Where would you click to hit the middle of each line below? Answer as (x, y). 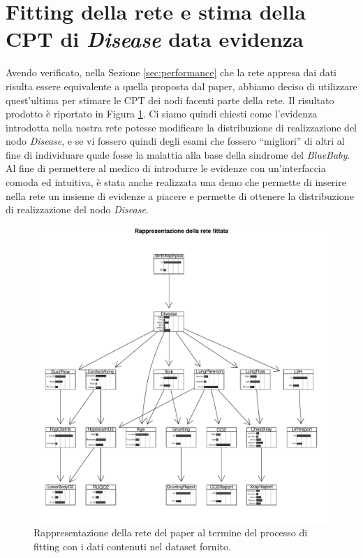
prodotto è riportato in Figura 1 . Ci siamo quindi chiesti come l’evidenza (162, 114)
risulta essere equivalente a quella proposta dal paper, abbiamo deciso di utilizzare (181, 86)
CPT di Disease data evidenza (155, 39)
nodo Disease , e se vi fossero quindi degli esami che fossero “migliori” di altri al (175, 141)
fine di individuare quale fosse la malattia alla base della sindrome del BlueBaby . (178, 154)
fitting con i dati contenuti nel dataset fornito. (132, 546)
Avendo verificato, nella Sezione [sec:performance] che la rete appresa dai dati (171, 72)
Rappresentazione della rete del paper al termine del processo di (171, 532)
